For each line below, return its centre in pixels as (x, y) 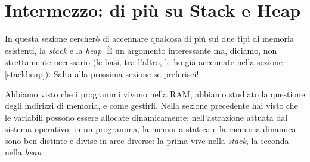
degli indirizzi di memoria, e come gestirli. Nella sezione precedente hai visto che (151, 106)
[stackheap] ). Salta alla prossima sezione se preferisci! (102, 73)
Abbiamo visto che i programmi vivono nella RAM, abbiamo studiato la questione (155, 94)
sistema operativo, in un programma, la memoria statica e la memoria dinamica (151, 129)
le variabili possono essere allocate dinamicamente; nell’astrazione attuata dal (146, 117)
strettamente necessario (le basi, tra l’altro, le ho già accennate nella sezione (144, 62)
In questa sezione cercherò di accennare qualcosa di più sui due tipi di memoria (149, 39)
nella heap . (24, 152)
